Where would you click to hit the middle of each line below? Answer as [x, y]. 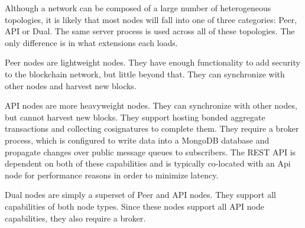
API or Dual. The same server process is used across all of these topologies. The [150, 31]
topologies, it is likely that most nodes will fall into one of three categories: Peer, [151, 19]
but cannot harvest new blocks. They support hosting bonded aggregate [135, 117]
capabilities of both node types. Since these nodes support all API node [134, 206]
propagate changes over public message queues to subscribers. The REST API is [150, 152]
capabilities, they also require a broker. [75, 218]
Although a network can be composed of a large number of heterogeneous [138, 8]
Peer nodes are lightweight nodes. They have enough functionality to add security [152, 62]
